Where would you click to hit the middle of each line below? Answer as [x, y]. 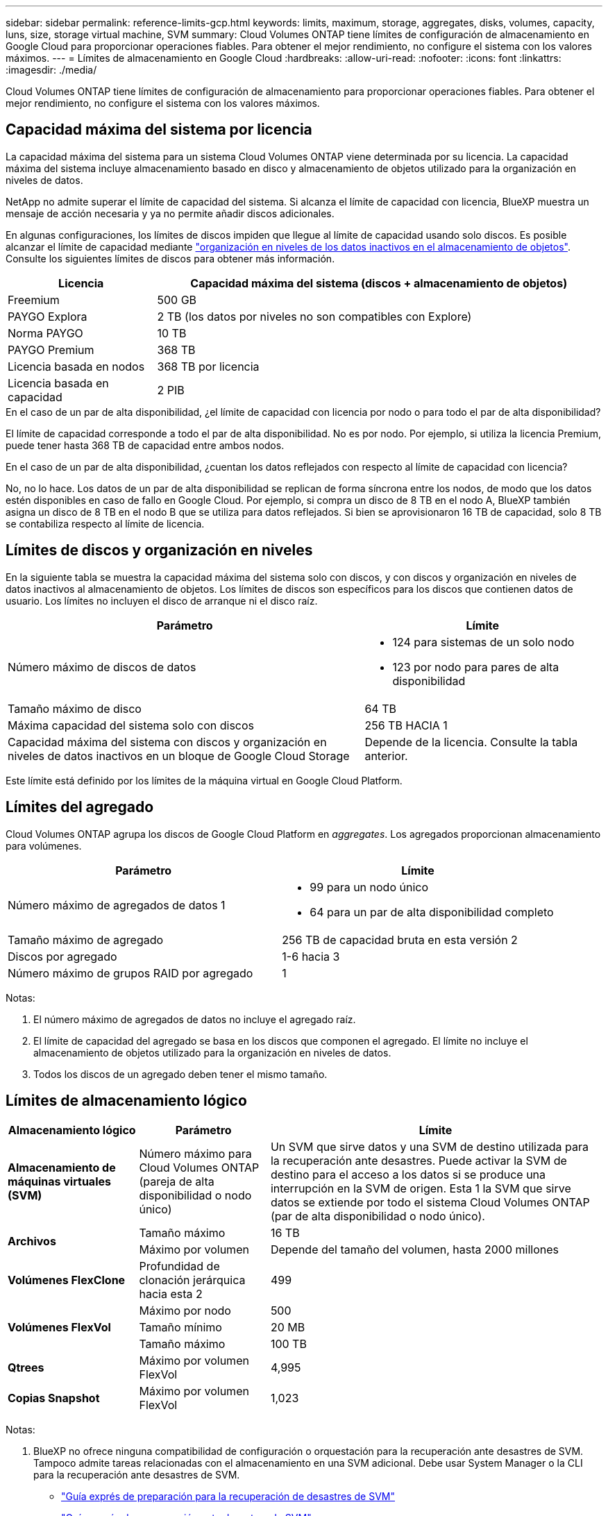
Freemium [34, 300]
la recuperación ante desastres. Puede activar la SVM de [419, 1161]
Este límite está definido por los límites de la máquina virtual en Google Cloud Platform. [204, 780]
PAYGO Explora [48, 316]
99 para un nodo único [369, 887]
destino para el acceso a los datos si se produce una [408, 1175]
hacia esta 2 [171, 1294]
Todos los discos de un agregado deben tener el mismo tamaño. [180, 1074]
